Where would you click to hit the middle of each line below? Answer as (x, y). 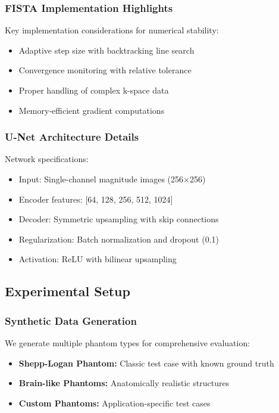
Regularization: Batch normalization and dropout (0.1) (119, 239)
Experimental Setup (68, 291)
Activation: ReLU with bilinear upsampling (98, 259)
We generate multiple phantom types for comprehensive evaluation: (128, 342)
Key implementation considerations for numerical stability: (112, 30)
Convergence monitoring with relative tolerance (105, 70)
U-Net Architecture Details (72, 137)
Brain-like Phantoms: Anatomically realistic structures (124, 383)
